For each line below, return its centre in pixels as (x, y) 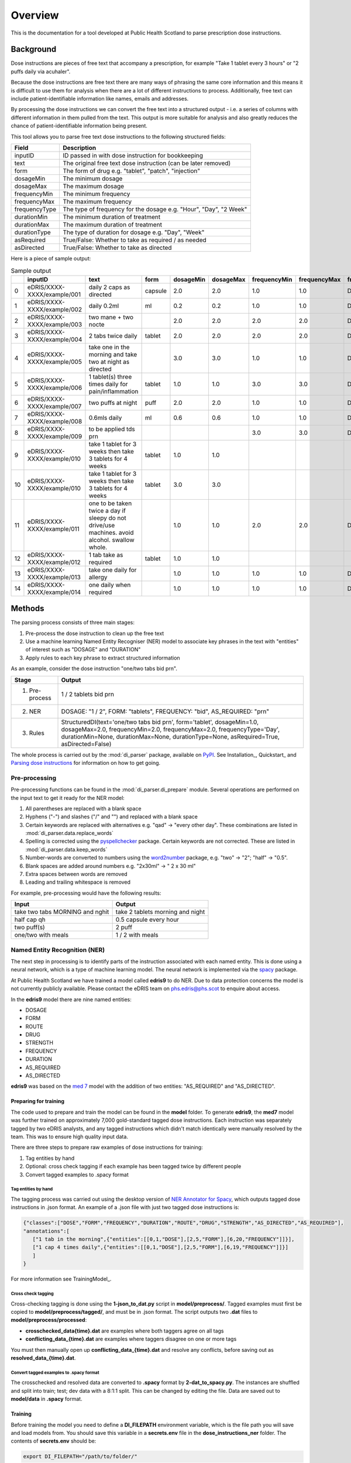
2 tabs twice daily (113, 335)
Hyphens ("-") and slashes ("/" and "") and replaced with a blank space (112, 817)
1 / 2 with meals (137, 935)
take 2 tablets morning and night (160, 912)
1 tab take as (106, 555)
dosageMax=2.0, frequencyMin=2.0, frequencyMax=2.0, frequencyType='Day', (171, 729)
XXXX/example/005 (54, 362)
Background (34, 49)
